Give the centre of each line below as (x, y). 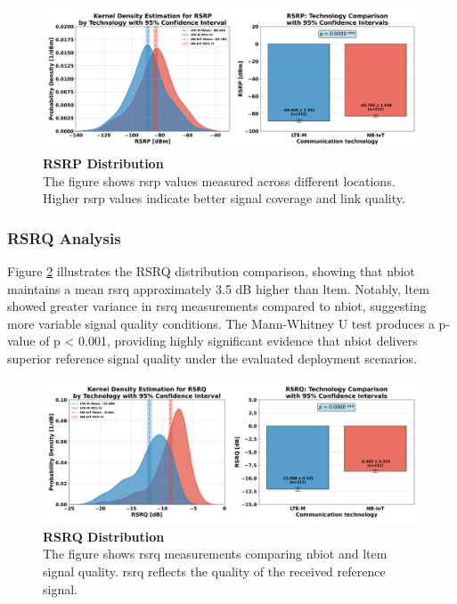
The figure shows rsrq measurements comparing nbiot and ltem (215, 554)
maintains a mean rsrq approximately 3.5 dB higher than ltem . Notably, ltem (218, 288)
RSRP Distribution (103, 163)
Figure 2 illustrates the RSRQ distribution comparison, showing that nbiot (211, 271)
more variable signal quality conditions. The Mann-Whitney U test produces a (221, 323)
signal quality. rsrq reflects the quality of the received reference (214, 571)
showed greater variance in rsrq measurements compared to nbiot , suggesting (217, 306)
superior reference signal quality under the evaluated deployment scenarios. (212, 359)
